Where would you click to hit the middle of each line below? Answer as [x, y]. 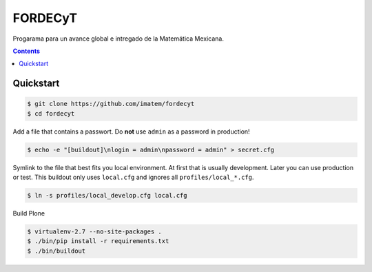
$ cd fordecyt [51, 113]
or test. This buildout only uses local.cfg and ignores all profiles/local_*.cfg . [133, 177]
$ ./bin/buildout [56, 251]
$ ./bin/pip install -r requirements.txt [98, 241]
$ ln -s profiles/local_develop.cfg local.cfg [107, 196]
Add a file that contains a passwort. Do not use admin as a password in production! [132, 132]
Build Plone [29, 213]
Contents [27, 51]
